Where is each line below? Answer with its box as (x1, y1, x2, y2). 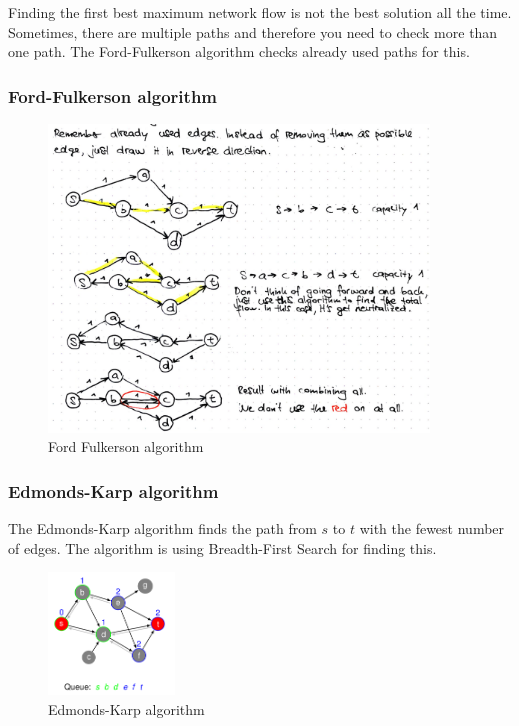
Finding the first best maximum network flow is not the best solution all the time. (8, 2, 512, 22)
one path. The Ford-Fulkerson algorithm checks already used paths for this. (8, 41, 470, 62)
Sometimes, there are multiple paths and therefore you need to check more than (8, 21, 498, 42)
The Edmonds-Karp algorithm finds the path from (8, 517, 317, 538)
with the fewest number (359, 517, 505, 538)
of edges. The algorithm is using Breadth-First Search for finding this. (8, 537, 437, 558)
